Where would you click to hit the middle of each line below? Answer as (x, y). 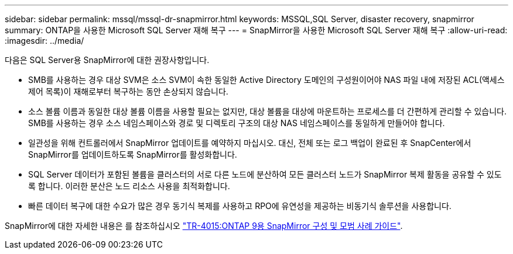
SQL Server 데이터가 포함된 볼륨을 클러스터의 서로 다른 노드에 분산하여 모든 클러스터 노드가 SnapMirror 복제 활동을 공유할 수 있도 (265, 174)
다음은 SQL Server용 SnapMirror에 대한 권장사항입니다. (107, 60)
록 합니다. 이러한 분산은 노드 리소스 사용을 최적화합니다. (129, 186)
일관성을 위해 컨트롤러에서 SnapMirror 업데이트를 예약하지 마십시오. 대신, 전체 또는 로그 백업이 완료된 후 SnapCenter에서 (250, 143)
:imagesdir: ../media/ (45, 41)
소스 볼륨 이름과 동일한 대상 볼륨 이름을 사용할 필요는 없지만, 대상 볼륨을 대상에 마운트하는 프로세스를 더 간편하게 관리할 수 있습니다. (268, 111)
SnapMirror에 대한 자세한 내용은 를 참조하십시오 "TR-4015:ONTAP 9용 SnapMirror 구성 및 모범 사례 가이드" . (204, 226)
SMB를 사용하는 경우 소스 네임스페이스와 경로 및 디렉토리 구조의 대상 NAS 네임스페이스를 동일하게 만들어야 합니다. (237, 123)
